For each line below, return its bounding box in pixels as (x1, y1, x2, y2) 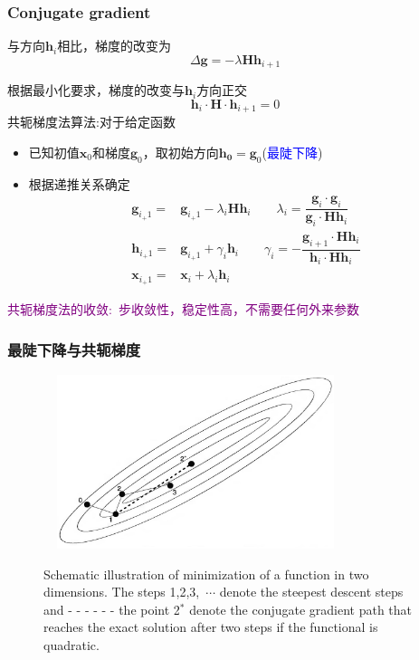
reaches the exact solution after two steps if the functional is (43, 617, 378, 636)
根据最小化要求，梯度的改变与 (7, 81, 185, 100)
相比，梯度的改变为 (57, 36, 172, 55)
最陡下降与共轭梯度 (7, 338, 141, 360)
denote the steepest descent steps (219, 582, 404, 601)
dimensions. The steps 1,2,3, (43, 582, 200, 601)
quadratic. (43, 635, 100, 654)
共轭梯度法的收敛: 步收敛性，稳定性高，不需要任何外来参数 (7, 300, 359, 319)
